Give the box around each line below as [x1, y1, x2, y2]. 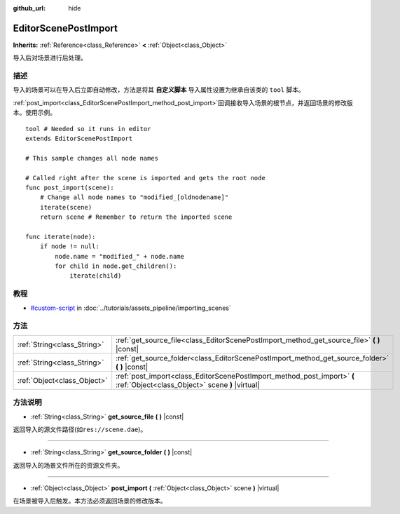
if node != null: [39, 243, 99, 250]
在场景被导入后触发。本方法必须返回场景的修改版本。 [13, 496, 167, 505]
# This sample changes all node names [25, 154, 159, 162]
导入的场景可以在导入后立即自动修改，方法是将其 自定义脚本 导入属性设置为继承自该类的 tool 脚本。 [13, 86, 305, 94]
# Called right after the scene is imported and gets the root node [25, 174, 265, 182]
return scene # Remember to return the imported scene [39, 213, 233, 221]
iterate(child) [69, 272, 122, 280]
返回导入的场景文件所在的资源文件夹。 [13, 461, 124, 469]
